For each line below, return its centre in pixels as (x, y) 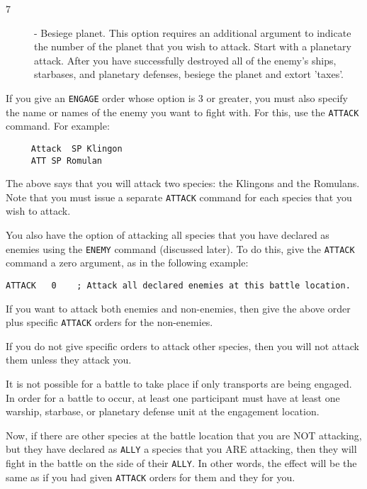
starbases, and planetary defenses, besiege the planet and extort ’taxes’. (189, 74)
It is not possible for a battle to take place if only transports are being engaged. (179, 383)
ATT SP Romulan (67, 161)
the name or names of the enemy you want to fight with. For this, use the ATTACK (182, 112)
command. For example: (58, 126)
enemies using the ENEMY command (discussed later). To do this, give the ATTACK (180, 248)
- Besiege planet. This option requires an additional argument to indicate (193, 32)
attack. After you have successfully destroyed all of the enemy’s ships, (185, 60)
